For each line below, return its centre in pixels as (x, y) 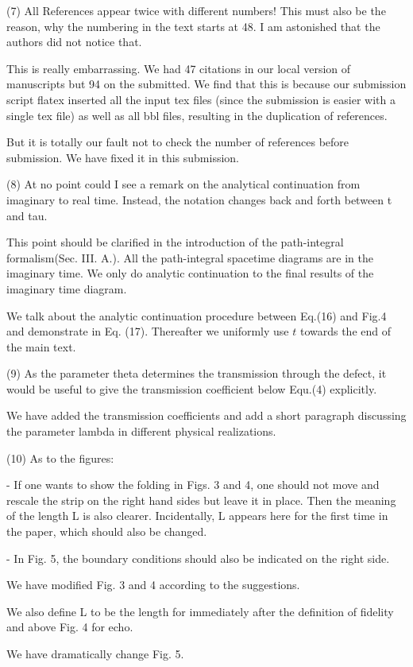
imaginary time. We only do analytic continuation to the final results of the (190, 273)
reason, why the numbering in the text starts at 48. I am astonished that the (193, 26)
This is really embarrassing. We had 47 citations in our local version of (179, 68)
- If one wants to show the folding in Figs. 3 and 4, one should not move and (193, 485)
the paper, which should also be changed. (107, 531)
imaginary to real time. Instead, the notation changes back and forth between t (199, 199)
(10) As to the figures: (60, 458)
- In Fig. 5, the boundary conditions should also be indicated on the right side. (198, 558)
